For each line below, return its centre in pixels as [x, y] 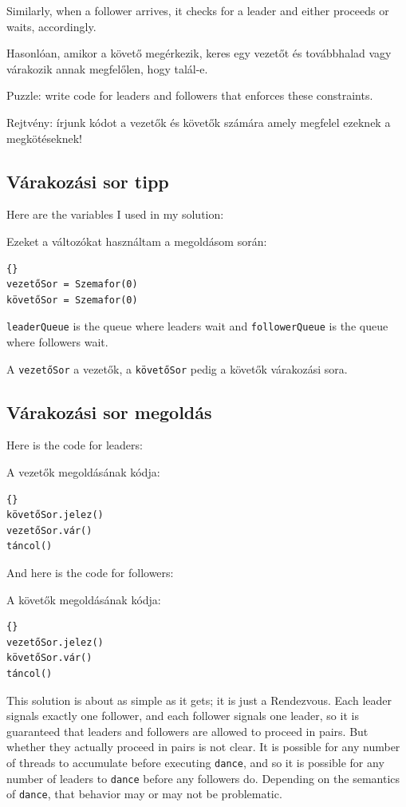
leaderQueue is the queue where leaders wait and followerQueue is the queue [197, 326]
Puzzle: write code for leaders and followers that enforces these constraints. [190, 95]
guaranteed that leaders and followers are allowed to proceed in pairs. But [187, 731]
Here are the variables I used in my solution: [115, 214]
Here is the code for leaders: [75, 445]
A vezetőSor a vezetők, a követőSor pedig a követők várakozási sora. [177, 368]
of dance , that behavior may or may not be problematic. [144, 794]
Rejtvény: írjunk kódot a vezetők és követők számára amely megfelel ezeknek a [199, 122]
